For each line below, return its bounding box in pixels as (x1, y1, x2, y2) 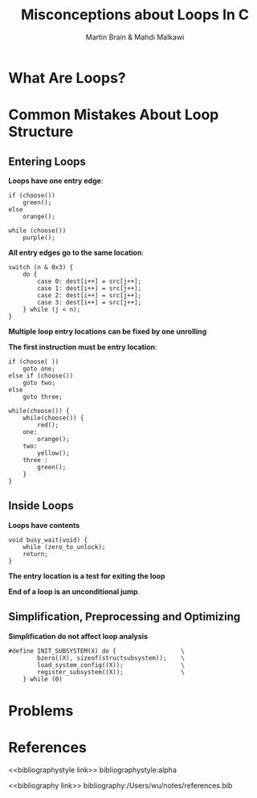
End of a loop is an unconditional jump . (8, 587, 141, 596)
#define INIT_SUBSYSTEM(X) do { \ (8, 647, 185, 655)
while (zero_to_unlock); (22, 542, 106, 551)
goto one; (22, 364, 56, 373)
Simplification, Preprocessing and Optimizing (8, 610, 241, 624)
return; (22, 550, 48, 558)
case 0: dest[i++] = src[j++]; (37, 277, 142, 285)
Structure (8, 123, 74, 141)
